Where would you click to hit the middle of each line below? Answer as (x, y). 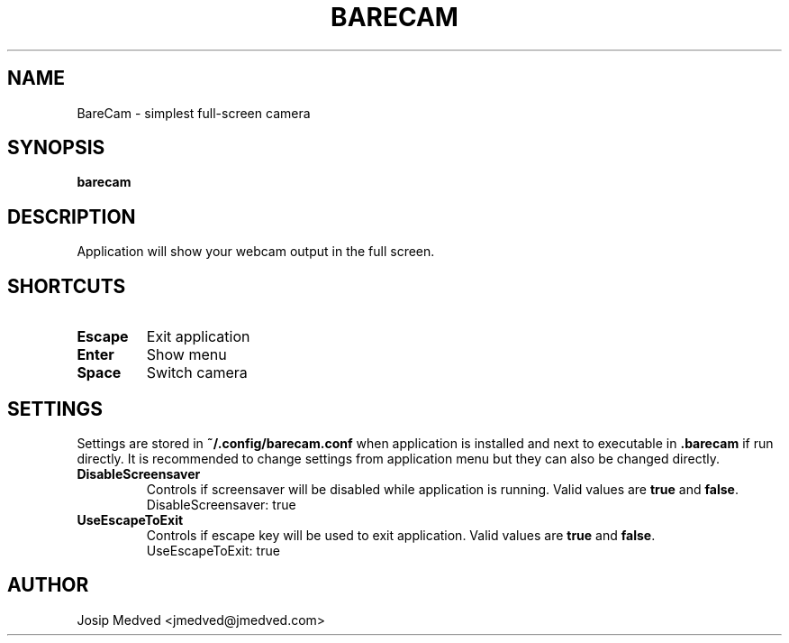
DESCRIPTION (72, 216)
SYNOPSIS (56, 148)
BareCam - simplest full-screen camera (194, 113)
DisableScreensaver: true (221, 504)
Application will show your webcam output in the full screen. (256, 252)
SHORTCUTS (67, 286)
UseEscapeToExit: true (213, 550)
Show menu (186, 355)
